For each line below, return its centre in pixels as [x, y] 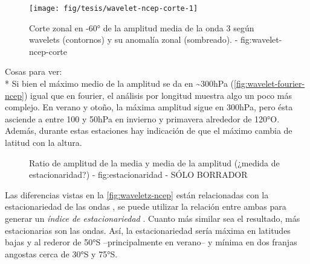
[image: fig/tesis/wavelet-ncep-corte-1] [114, 8]
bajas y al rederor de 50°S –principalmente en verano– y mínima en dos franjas [151, 242]
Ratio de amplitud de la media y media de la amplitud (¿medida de [154, 162]
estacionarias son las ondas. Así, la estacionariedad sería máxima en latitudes [148, 230]
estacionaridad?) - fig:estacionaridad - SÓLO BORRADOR [138, 174]
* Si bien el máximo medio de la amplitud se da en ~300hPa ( [120, 83]
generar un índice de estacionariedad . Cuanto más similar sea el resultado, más [153, 218]
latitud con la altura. [44, 142]
